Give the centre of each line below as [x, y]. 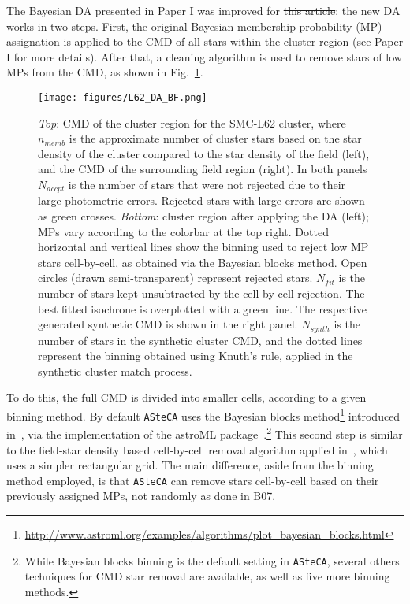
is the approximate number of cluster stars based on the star [215, 138]
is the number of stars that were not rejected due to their [207, 184]
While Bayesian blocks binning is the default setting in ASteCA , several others [212, 560]
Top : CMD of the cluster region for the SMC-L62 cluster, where [192, 122]
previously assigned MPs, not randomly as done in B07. [141, 496]
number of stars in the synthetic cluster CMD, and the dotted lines [200, 340]
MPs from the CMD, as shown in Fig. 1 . [105, 72]
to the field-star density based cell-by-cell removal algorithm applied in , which [197, 449]
